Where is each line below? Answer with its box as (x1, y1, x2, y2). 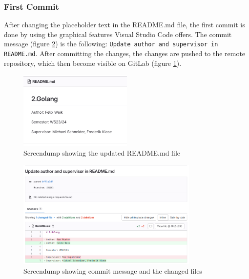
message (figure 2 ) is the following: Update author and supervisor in (4, 39, 218, 49)
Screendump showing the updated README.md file (23, 148, 180, 158)
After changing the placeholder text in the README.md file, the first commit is (4, 20, 245, 30)
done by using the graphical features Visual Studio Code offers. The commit (4, 29, 232, 39)
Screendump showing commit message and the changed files (23, 266, 202, 276)
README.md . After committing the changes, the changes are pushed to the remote (4, 48, 246, 59)
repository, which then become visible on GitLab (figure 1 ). (4, 58, 182, 68)
